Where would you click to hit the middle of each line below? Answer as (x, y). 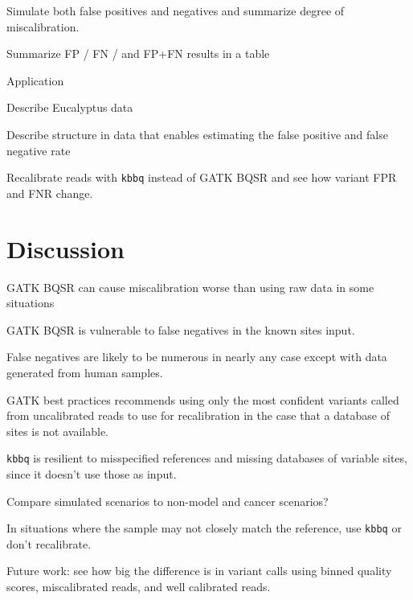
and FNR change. (50, 193)
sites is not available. (57, 431)
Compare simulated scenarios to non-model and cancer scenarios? (168, 501)
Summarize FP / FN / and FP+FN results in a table (138, 53)
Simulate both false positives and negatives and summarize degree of (176, 10)
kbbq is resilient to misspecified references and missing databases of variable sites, (207, 458)
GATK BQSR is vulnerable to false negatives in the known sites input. (181, 329)
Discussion (65, 248)
